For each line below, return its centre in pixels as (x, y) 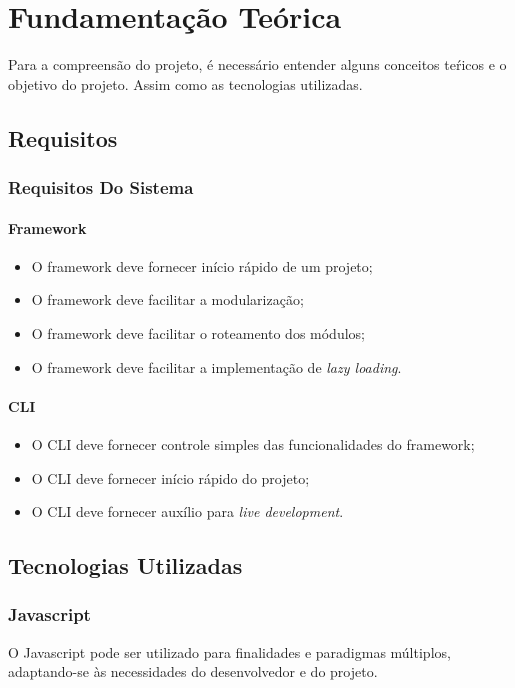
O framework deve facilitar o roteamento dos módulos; (198, 332)
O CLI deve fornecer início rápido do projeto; (170, 477)
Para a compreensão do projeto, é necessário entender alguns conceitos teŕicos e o (257, 64)
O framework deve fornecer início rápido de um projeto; (202, 265)
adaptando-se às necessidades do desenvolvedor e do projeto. (193, 671)
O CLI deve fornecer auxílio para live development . (187, 511)
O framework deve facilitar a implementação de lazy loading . (216, 366)
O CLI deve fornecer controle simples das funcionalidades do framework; (253, 443)
